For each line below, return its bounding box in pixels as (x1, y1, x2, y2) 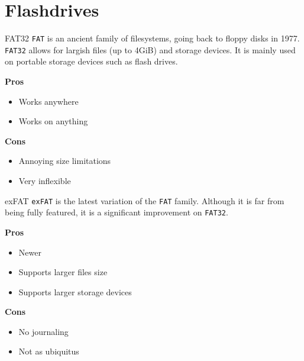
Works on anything (18, 115, 88, 127)
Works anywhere (18, 95, 79, 107)
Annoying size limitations (18, 154, 111, 167)
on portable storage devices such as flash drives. (5, 55, 178, 67)
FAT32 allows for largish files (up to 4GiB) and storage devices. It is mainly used (5, 43, 296, 56)
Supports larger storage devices (18, 285, 132, 298)
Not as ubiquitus (18, 345, 79, 357)
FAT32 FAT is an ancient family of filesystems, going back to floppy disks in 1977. (5, 32, 300, 44)
